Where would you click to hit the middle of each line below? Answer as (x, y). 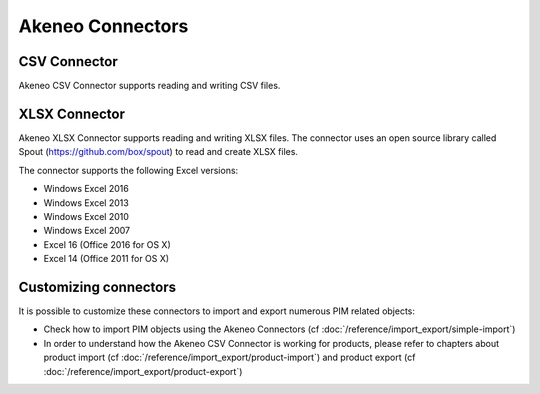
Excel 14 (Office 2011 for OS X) (106, 259)
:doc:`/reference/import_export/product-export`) (143, 371)
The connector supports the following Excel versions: (128, 170)
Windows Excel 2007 (87, 231)
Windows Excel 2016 (86, 189)
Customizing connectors (97, 286)
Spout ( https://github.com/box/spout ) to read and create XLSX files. (158, 152)
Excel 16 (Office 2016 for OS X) (107, 244)
